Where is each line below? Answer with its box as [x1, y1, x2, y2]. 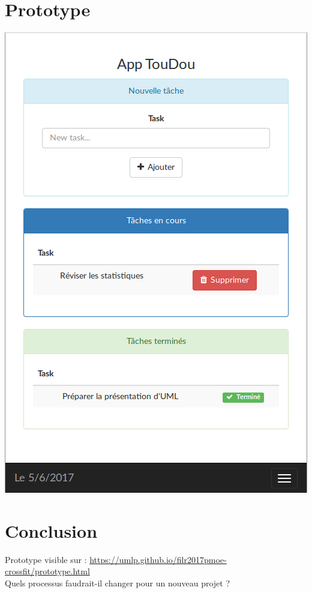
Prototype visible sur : [5, 553, 87, 565]
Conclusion [5, 518, 98, 543]
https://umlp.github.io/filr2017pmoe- [89, 553, 227, 565]
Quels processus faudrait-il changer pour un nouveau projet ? [5, 577, 230, 589]
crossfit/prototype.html [5, 565, 90, 577]
